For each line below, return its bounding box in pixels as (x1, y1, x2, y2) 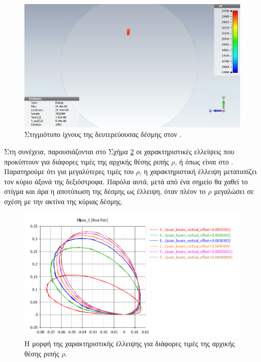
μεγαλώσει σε (214, 186, 254, 197)
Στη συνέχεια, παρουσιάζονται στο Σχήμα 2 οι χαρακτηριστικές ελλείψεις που (4, 146, 235, 157)
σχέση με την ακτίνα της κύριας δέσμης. (4, 196, 123, 207)
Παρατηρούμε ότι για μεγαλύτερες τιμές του (4, 166, 134, 177)
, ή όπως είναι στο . (175, 156, 234, 166)
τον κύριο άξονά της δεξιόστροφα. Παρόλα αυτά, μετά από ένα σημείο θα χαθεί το (4, 176, 248, 186)
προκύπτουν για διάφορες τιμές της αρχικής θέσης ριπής (4, 156, 169, 166)
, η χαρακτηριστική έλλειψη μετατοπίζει (139, 166, 257, 177)
